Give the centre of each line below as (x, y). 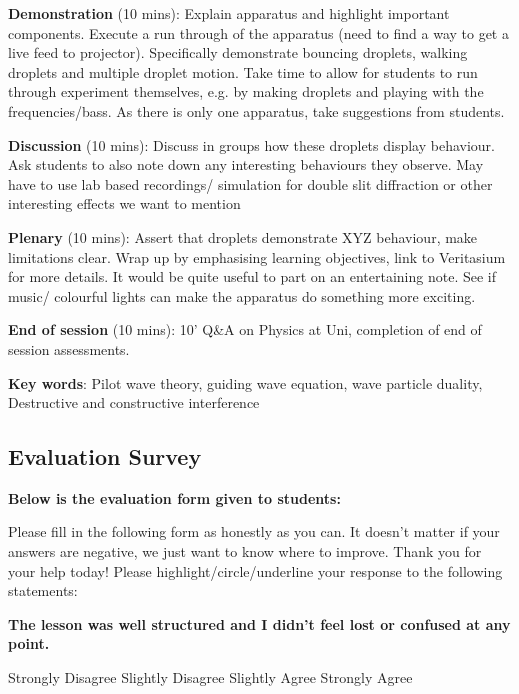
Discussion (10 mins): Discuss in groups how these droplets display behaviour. (251, 144)
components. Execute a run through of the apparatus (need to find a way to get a (258, 32)
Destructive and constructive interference (134, 402)
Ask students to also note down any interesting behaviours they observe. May (246, 164)
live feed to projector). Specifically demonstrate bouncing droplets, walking (238, 52)
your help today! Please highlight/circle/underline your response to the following (255, 570)
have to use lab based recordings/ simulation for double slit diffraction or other (250, 183)
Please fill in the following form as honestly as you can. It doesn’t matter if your (254, 531)
